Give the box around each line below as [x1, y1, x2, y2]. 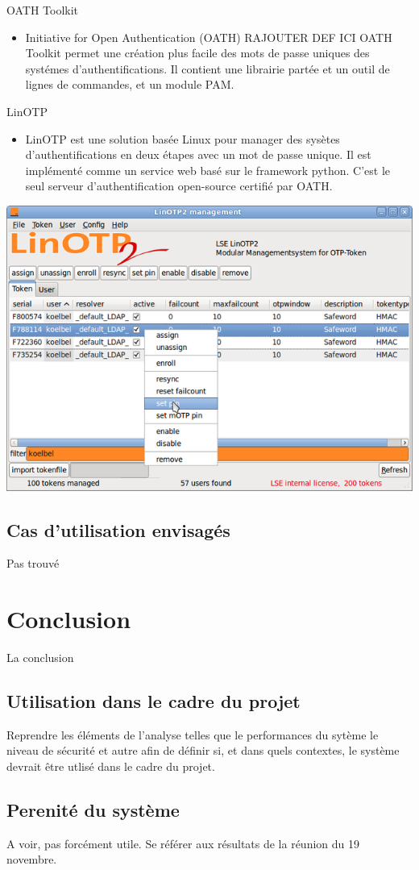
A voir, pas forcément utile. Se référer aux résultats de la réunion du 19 [6, 835, 360, 851]
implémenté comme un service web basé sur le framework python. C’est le [25, 161, 391, 178]
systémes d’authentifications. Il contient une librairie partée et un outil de [25, 60, 390, 77]
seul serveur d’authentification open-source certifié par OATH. [25, 177, 333, 194]
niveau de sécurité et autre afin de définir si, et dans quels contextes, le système [6, 742, 400, 759]
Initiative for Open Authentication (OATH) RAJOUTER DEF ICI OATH [25, 28, 392, 45]
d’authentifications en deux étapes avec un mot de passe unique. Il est [25, 146, 371, 163]
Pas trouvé [6, 555, 60, 572]
